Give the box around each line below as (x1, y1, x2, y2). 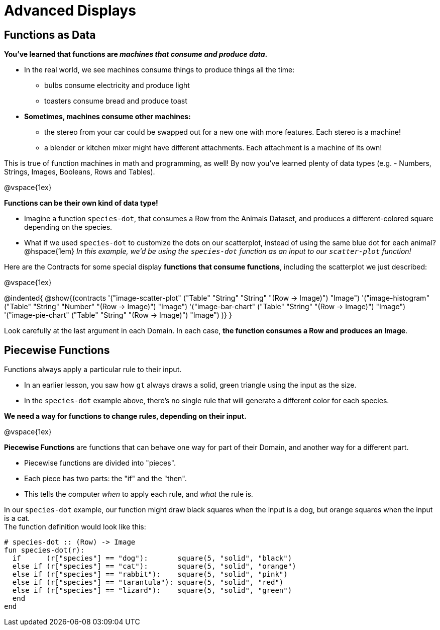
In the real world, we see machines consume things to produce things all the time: (24, 65, 295, 74)
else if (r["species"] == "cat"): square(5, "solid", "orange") (12, 562, 296, 571)
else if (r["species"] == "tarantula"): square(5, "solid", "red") (12, 578, 284, 587)
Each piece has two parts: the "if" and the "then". (24, 474, 187, 483)
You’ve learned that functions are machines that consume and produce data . (4, 50, 268, 59)
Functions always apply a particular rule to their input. (4, 365, 182, 374)
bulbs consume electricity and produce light (44, 81, 190, 90)
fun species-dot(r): (4, 546, 85, 555)
